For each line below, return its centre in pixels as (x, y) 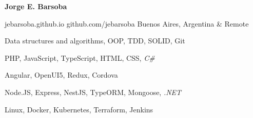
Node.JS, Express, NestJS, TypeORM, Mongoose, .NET (93, 92)
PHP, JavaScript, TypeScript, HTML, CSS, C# (80, 57)
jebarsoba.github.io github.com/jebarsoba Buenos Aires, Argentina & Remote (127, 23)
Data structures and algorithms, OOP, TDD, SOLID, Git (95, 41)
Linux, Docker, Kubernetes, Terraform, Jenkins (79, 109)
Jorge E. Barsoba (36, 6)
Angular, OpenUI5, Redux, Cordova (61, 75)
